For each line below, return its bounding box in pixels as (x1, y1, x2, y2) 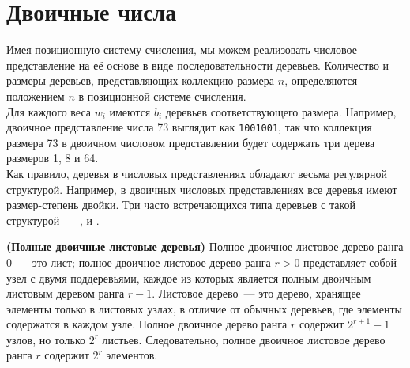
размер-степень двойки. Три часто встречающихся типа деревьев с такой (6, 196, 356, 213)
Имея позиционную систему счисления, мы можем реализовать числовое (6, 41, 357, 58)
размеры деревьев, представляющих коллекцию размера (6, 72, 275, 89)
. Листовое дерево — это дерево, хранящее (152, 285, 361, 302)
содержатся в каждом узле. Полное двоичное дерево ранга (6, 316, 288, 332)
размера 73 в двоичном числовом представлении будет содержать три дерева (6, 134, 375, 150)
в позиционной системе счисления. (78, 87, 246, 104)
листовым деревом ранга (6, 285, 125, 302)
